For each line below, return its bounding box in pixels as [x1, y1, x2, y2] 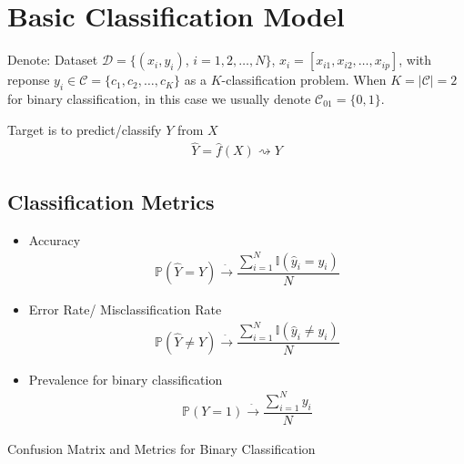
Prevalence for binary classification [28, 369, 223, 388]
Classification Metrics [7, 187, 215, 215]
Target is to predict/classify [7, 119, 162, 139]
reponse [7, 70, 50, 89]
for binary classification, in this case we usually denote [7, 88, 311, 108]
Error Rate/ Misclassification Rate [28, 300, 222, 319]
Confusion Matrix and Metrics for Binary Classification [7, 438, 316, 458]
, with [398, 50, 432, 69]
